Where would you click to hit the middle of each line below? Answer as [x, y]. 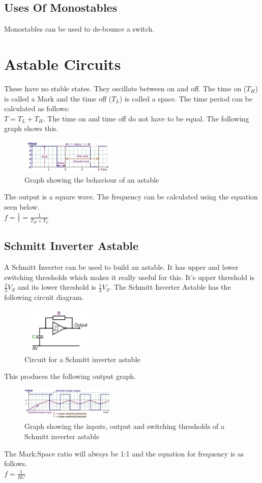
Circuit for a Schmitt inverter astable [82, 359]
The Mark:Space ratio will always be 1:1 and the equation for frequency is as [124, 453]
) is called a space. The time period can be [186, 98]
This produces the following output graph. [70, 376]
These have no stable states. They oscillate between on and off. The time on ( [125, 88]
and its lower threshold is [57, 287]
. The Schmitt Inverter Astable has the [170, 287]
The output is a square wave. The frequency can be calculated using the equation [131, 197]
